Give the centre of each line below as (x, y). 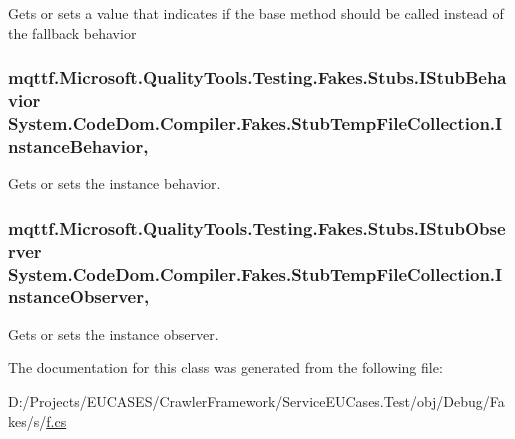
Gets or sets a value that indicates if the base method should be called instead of (256, 13)
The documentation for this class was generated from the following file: (225, 367)
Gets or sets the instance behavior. (114, 183)
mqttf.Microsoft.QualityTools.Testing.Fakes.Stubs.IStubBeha (257, 77)
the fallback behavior (72, 32)
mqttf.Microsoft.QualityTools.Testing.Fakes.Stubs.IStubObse (257, 227)
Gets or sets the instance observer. (113, 333)
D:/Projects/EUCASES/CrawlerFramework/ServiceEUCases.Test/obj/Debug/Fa (256, 400)
